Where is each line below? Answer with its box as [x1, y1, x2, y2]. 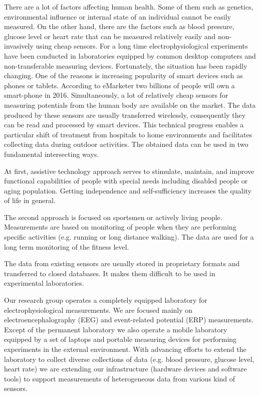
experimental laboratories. [4, 278, 84, 288]
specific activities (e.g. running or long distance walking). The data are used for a [4, 232, 254, 242]
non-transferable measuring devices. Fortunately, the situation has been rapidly [4, 60, 247, 71]
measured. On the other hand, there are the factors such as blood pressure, [4, 21, 234, 32]
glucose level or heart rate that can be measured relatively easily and [4, 31, 216, 41]
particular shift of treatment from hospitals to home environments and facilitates [4, 129, 252, 139]
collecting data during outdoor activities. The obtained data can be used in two [4, 139, 248, 149]
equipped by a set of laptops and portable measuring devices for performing [4, 334, 237, 344]
